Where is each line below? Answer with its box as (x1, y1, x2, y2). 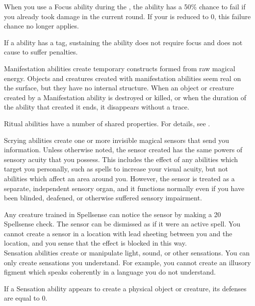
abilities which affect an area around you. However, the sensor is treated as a (4, 173, 235, 183)
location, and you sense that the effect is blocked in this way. (4, 238, 187, 248)
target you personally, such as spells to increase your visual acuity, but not (4, 164, 228, 174)
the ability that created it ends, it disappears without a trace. (4, 102, 189, 112)
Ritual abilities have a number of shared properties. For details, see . (4, 118, 210, 128)
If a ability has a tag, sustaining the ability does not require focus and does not (4, 37, 243, 47)
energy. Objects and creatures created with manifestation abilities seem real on (4, 73, 241, 83)
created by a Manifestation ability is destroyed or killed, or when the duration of (4, 92, 246, 102)
